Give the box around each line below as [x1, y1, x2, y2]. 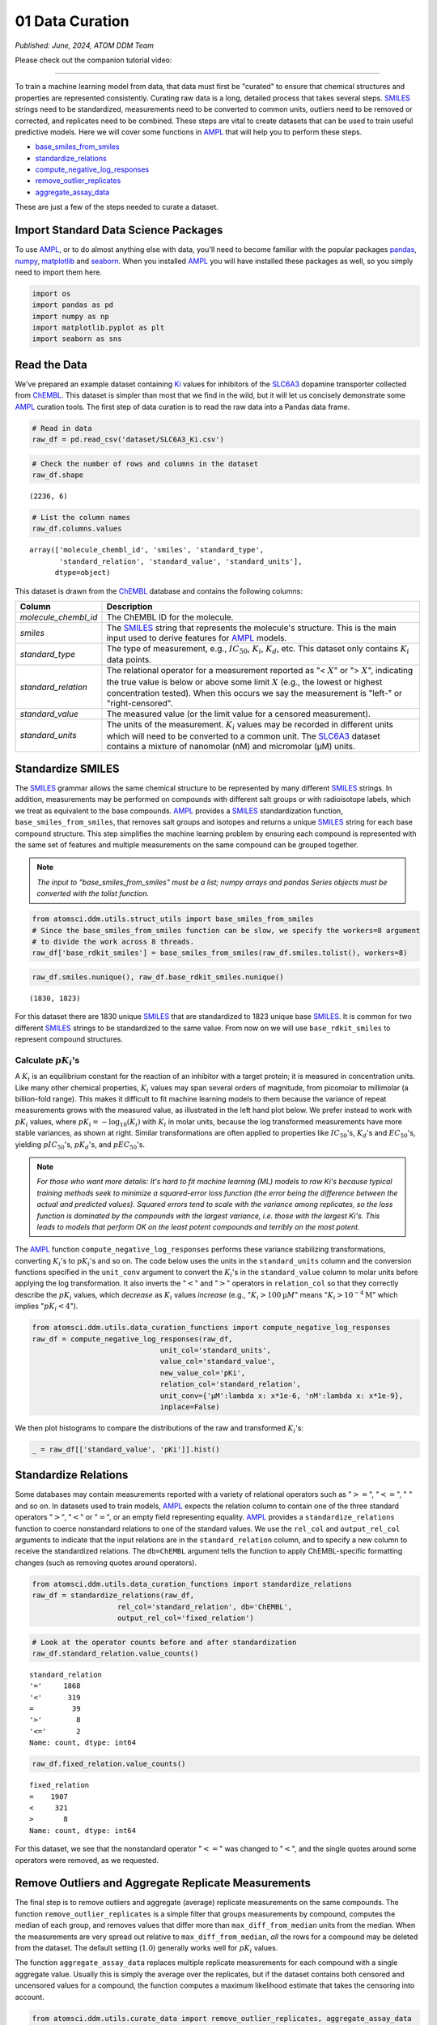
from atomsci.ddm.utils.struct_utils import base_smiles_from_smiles [32, 914, 314, 923]
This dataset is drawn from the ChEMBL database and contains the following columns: [15, 586, 303, 595]
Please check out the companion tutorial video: [15, 55, 172, 65]
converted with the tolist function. [36, 889, 150, 898]
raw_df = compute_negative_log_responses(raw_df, [32, 1334, 233, 1344]
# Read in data [32, 424, 92, 433]
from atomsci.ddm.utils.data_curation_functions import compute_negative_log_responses [32, 1323, 391, 1332]
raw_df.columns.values [32, 524, 122, 534]
